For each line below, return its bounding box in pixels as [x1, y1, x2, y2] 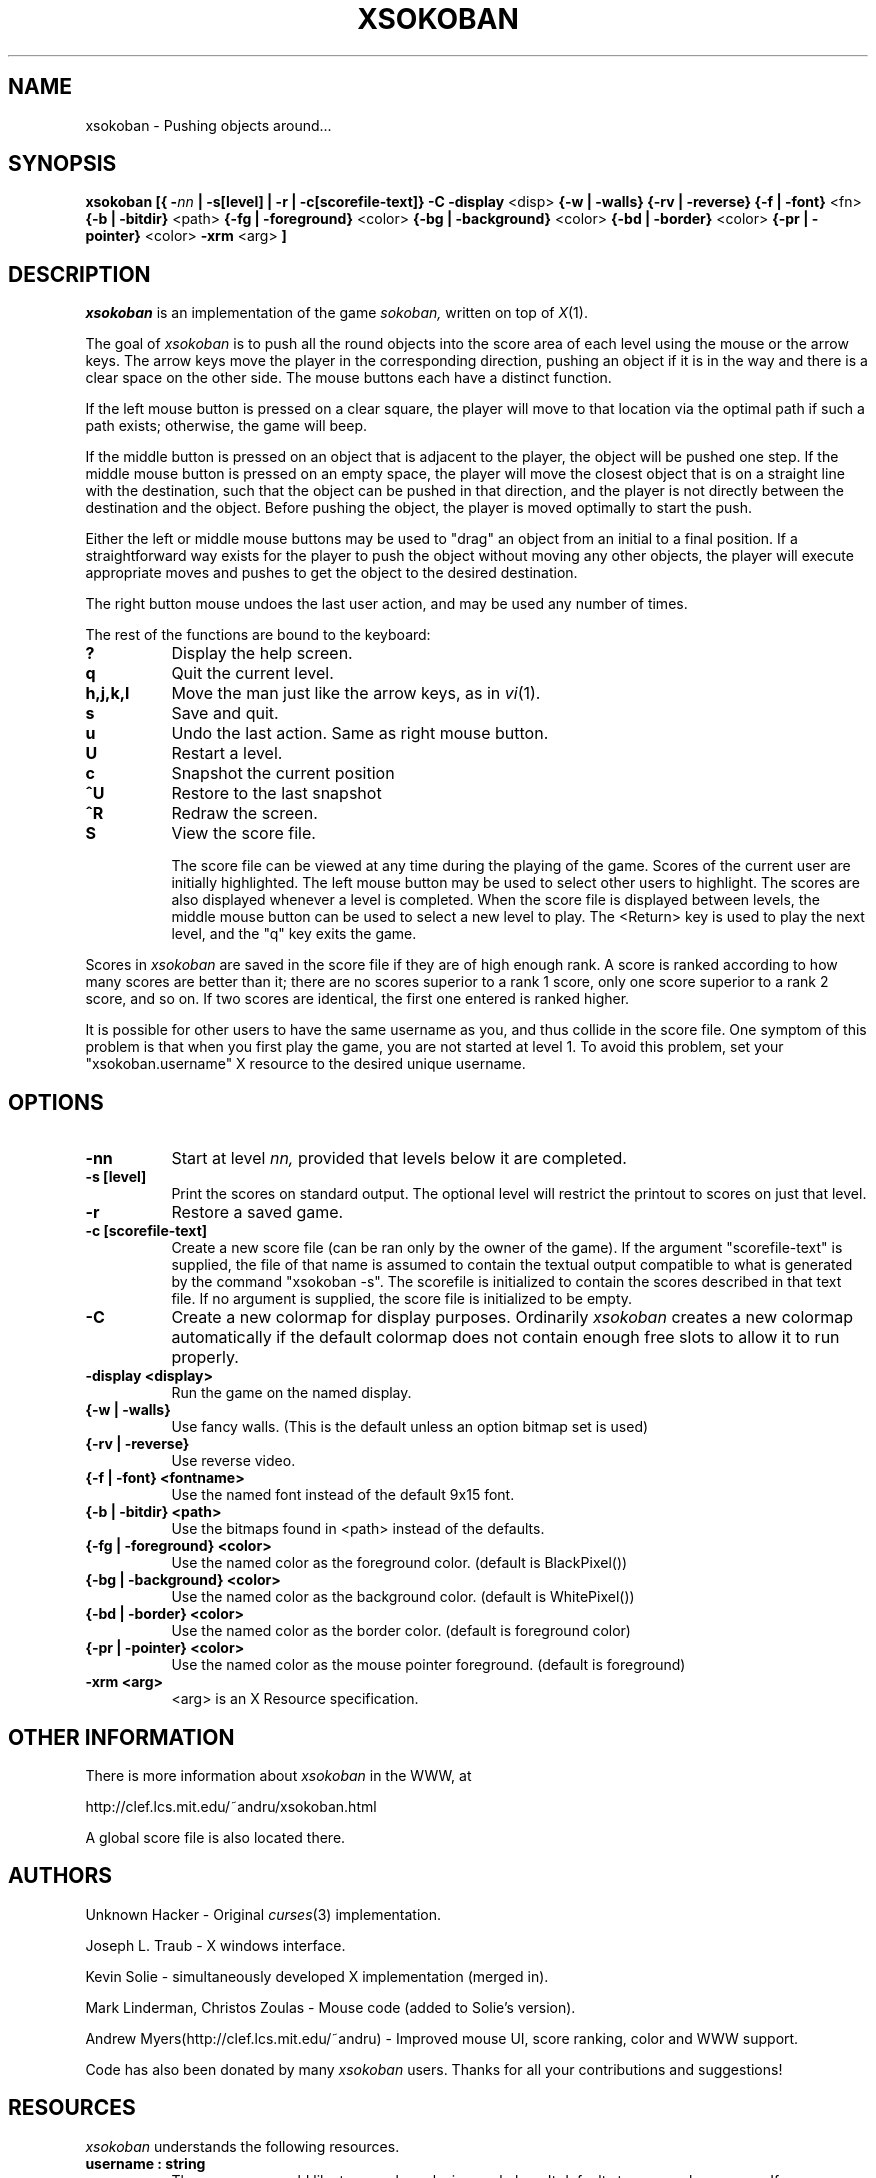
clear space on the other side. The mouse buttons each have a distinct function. [85, 369, 612, 387]
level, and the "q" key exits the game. [171, 925, 417, 943]
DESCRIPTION [8, 261, 151, 287]
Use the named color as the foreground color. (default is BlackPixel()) [171, 1554, 628, 1572]
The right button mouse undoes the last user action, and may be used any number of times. [85, 595, 688, 613]
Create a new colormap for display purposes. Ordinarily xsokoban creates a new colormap [171, 1307, 853, 1328]
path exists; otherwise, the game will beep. [85, 417, 368, 435]
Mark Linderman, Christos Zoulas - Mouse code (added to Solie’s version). [85, 1998, 576, 2016]
